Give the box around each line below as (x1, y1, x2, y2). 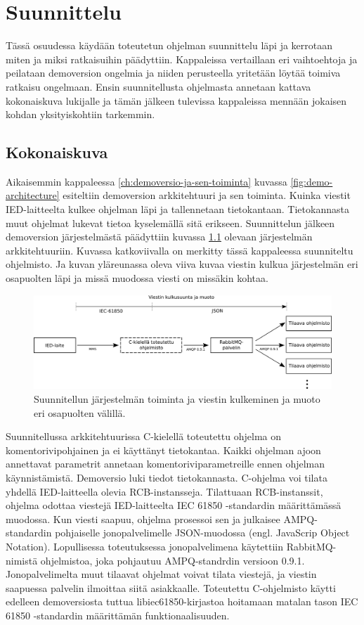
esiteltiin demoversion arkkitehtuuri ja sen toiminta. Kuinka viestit (63, 188, 351, 202)
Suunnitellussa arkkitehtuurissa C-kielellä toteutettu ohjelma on (6, 429, 282, 444)
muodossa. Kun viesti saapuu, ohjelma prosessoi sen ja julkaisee (6, 511, 280, 526)
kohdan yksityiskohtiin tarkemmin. (6, 107, 155, 122)
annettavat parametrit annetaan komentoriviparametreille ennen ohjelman (6, 456, 325, 471)
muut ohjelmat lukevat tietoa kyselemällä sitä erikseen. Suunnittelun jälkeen (6, 215, 335, 230)
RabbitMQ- (286, 539, 337, 553)
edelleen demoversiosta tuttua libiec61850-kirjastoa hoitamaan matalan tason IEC (6, 594, 358, 609)
